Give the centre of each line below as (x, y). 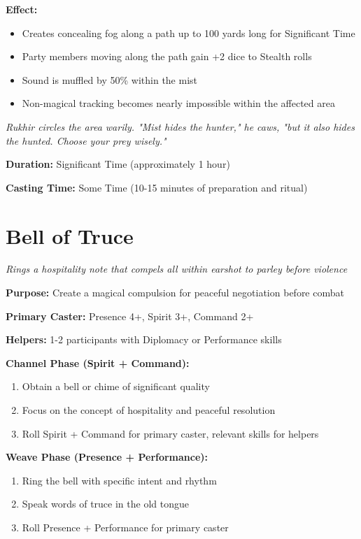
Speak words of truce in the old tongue (105, 504)
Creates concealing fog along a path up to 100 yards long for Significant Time (189, 33)
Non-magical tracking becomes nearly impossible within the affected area (178, 103)
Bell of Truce (70, 235)
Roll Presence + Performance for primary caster (125, 527)
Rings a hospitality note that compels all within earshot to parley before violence (177, 269)
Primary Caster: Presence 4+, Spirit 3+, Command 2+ (130, 316)
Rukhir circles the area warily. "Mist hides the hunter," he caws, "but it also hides (180, 126)
